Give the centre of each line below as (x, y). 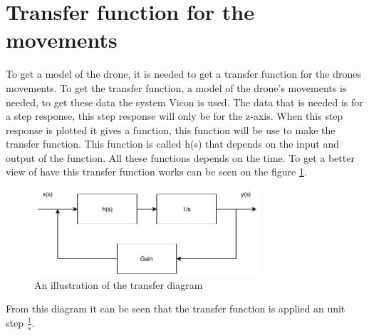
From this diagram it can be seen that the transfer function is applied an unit (176, 309)
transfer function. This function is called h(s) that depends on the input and (172, 144)
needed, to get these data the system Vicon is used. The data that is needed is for (184, 102)
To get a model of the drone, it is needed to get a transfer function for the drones (183, 74)
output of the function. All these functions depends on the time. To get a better (180, 157)
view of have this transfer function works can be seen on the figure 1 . (156, 172)
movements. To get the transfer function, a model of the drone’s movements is (176, 87)
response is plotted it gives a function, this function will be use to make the (171, 129)
